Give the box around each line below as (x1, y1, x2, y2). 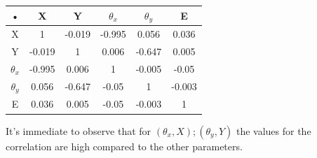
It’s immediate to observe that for (6, 123, 151, 138)
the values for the (236, 123, 311, 138)
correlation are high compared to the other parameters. (6, 138, 243, 153)
